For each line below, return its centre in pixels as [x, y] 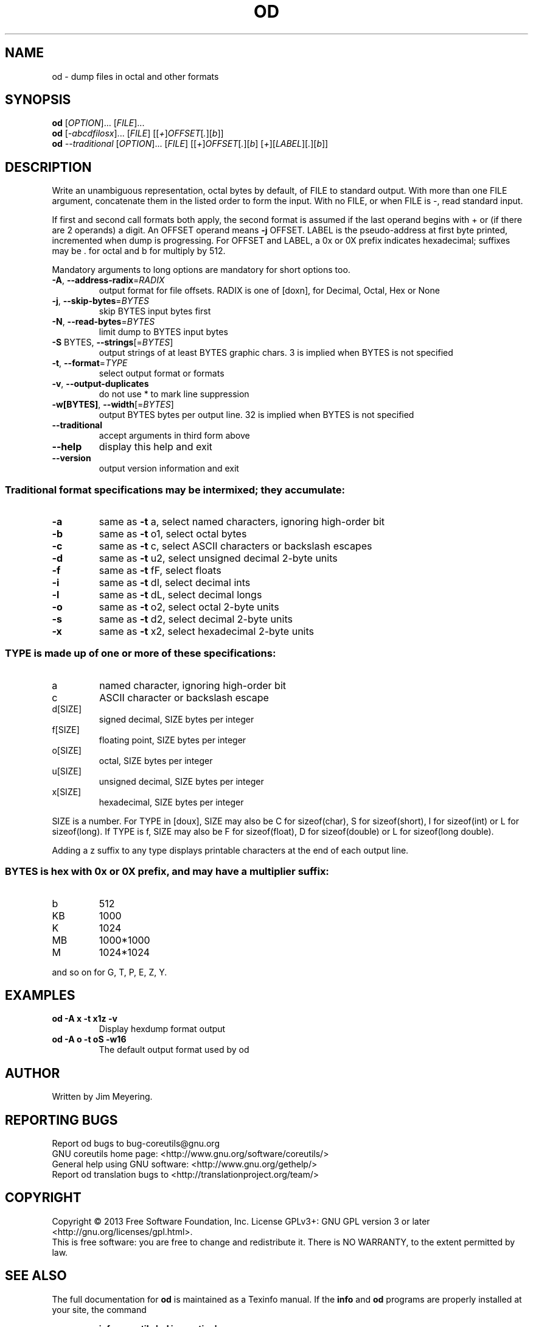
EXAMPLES [40, 995]
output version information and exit [169, 469]
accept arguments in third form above [174, 436]
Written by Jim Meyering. [102, 1097]
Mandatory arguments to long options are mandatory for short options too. [201, 270]
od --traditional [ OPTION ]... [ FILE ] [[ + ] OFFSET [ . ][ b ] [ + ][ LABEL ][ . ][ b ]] [190, 144]
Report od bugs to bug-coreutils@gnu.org [136, 1144]
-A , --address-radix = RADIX [108, 280]
